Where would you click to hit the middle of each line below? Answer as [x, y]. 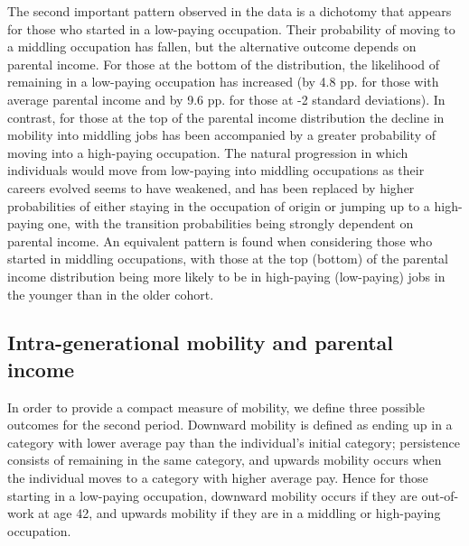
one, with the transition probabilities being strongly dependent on [231, 223]
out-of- [440, 495]
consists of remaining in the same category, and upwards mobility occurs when [225, 460]
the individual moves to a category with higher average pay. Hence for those [218, 478]
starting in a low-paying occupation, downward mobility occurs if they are [212, 495]
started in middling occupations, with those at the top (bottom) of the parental [228, 259]
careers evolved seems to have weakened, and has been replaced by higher [211, 187]
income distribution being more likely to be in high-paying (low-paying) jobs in [226, 276]
